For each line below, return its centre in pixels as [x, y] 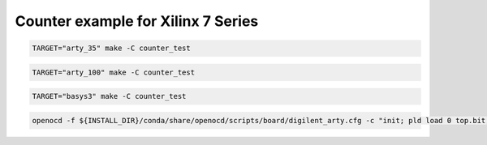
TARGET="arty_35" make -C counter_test [111, 48]
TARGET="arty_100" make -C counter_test [113, 72]
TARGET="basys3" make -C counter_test [109, 96]
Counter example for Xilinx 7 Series [137, 21]
